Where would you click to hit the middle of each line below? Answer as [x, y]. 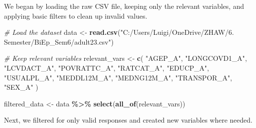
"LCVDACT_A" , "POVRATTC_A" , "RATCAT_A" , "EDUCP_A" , [107, 67]
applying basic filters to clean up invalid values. [76, 15]
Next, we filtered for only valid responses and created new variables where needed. [128, 120]
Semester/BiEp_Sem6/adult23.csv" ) [59, 41]
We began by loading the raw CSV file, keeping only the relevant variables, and [124, 6]
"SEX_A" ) [21, 87]
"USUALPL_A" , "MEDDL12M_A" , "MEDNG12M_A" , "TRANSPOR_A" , [118, 77]
